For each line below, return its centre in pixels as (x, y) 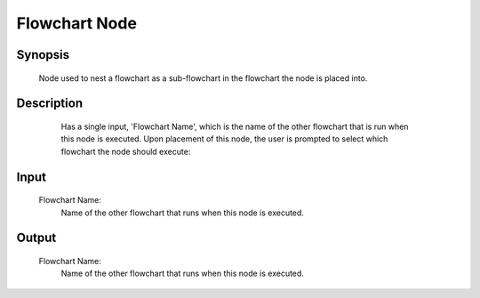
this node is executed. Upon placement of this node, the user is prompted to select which (224, 139)
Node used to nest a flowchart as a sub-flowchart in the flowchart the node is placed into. (203, 78)
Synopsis (43, 55)
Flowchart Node (77, 23)
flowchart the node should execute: (126, 151)
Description (50, 104)
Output (36, 238)
